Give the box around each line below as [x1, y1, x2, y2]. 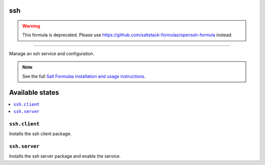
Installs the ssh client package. [9, 131, 72, 137]
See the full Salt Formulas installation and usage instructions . [22, 73, 146, 79]
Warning [22, 23, 40, 29]
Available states [9, 88, 59, 97]
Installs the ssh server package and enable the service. [9, 153, 121, 159]
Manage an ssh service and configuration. [9, 51, 95, 56]
